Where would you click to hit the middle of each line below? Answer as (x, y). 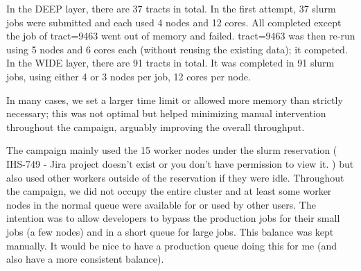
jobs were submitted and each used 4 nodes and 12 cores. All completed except (174, 22)
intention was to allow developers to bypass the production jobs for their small (173, 218)
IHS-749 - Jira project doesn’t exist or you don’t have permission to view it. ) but (180, 163)
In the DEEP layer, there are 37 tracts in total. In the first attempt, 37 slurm (171, 8)
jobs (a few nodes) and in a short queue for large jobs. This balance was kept (170, 231)
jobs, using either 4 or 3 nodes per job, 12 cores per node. (129, 76)
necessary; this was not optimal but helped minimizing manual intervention (166, 113)
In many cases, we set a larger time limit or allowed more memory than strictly (175, 99)
